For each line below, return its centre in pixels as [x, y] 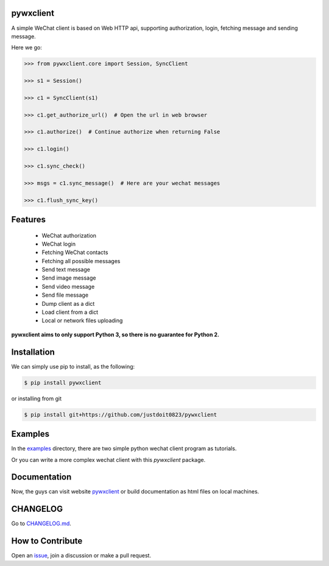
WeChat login [59, 244]
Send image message [69, 278]
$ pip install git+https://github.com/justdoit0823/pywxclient [121, 415]
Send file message [65, 295]
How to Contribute [47, 541]
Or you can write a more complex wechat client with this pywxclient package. [108, 459]
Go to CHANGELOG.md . [41, 523]
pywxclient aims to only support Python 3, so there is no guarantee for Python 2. [115, 334]
